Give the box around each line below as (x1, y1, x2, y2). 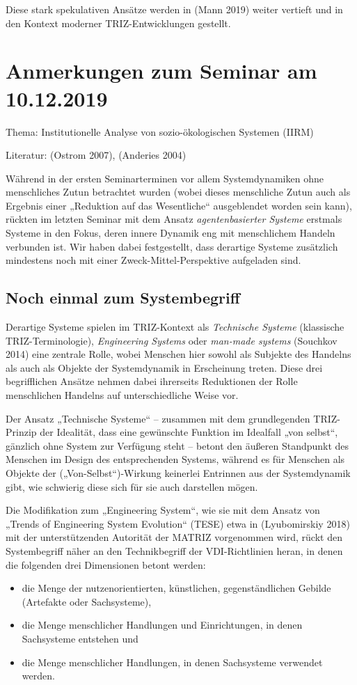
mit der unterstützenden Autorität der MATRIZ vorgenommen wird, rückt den (6, 530, 342, 544)
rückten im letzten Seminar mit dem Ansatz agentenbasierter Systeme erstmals (6, 212, 342, 226)
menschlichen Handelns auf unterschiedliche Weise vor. (6, 388, 239, 402)
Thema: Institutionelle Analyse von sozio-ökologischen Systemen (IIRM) (6, 124, 314, 139)
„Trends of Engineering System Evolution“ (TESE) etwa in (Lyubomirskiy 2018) (6, 516, 350, 530)
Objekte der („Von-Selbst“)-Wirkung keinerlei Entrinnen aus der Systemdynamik (6, 465, 351, 480)
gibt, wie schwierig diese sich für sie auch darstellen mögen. (6, 479, 258, 494)
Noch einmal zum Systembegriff (6, 287, 240, 308)
